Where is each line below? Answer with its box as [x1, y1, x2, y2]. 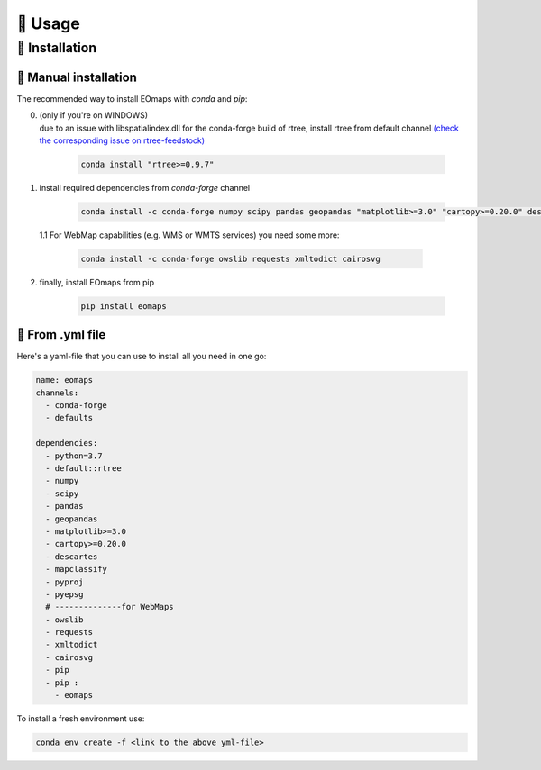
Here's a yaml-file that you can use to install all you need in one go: [16, 351, 267, 362]
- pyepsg [45, 589, 84, 599]
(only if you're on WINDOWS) [39, 110, 149, 121]
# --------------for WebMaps [45, 602, 175, 612]
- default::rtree [45, 464, 122, 473]
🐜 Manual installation [16, 69, 137, 85]
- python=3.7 [45, 450, 103, 461]
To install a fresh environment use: [16, 713, 145, 724]
